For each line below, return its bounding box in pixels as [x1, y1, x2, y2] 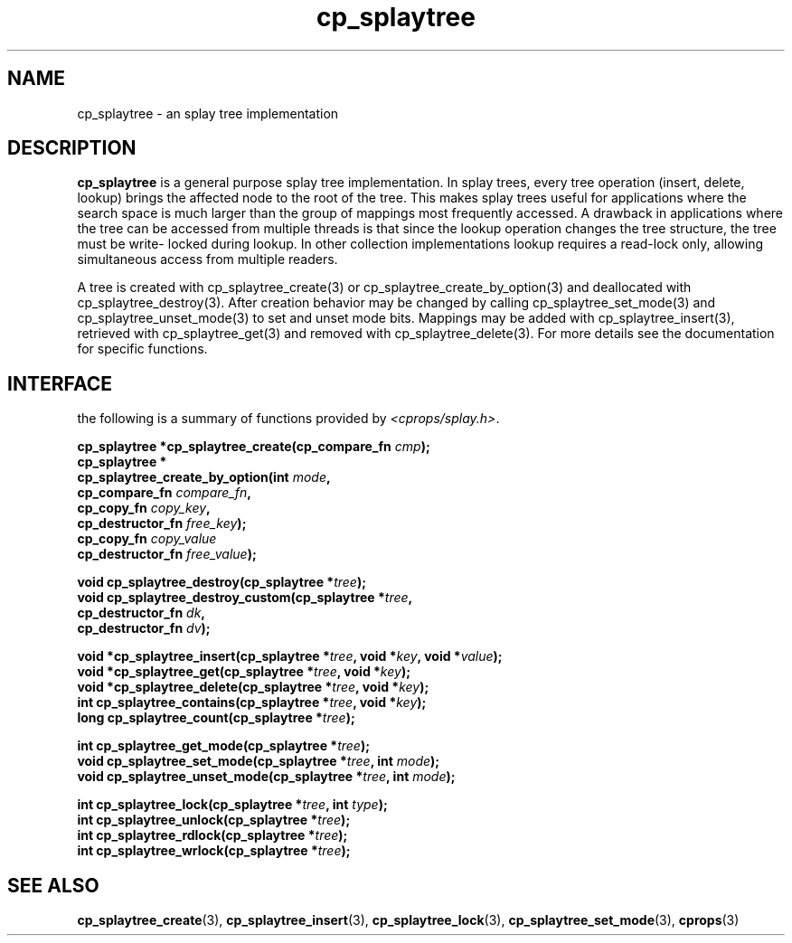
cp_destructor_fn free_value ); [77, 546, 257, 562]
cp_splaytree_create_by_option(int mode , [77, 469, 331, 486]
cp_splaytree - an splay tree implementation [77, 105, 339, 121]
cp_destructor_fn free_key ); [77, 515, 247, 532]
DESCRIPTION [7, 137, 137, 160]
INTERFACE [7, 372, 112, 395]
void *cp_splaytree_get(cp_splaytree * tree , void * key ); [77, 664, 410, 680]
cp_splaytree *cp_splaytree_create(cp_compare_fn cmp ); [77, 438, 430, 455]
